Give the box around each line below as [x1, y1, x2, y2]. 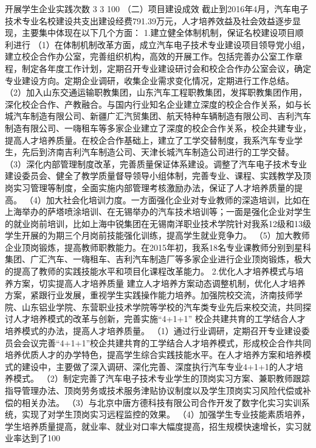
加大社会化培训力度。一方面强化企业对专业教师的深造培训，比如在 [46, 193, 310, 206]
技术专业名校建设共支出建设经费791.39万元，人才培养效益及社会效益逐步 [5, 14, 292, 27]
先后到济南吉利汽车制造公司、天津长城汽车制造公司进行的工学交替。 [21, 145, 294, 158]
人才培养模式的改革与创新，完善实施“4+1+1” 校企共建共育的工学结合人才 [13, 312, 306, 325]
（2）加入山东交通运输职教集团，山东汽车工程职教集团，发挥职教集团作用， [5, 86, 307, 99]
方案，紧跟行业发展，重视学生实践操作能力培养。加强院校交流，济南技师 [5, 289, 294, 301]
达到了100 [21, 432, 60, 444]
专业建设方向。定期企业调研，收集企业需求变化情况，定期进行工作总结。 [5, 74, 294, 86]
